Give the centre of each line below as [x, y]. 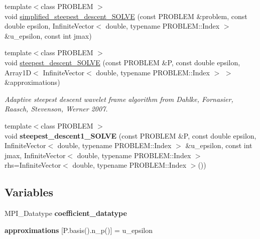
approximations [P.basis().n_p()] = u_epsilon [79, 230]
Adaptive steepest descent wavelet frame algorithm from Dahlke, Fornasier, [119, 99]
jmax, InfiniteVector [35, 155]
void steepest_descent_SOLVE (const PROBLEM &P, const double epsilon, [122, 62]
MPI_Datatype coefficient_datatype [66, 213]
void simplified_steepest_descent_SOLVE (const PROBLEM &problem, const [126, 16]
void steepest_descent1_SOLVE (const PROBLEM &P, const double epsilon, [131, 135]
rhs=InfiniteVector [33, 165]
